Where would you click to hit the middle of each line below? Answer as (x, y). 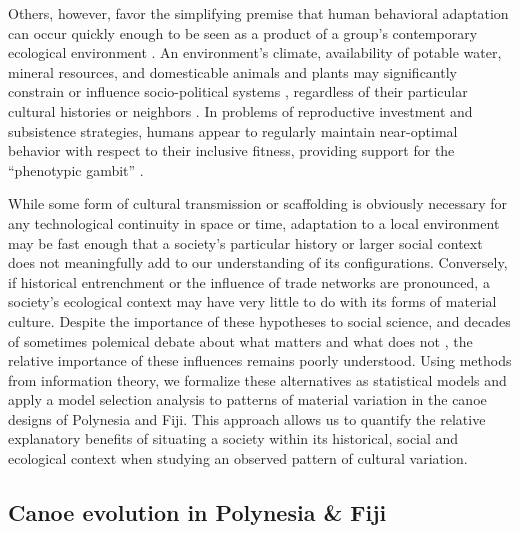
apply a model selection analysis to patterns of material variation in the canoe (247, 399)
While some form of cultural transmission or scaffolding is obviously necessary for (258, 203)
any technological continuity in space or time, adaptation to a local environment (254, 222)
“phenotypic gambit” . (76, 169)
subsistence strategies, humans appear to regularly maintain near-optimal (233, 130)
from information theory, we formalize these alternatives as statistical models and (257, 379)
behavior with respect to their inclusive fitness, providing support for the (231, 150)
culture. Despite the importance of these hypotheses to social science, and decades (259, 320)
